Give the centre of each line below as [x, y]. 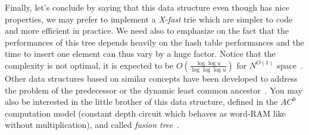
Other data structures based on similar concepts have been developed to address [151, 78]
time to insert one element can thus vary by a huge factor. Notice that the [140, 54]
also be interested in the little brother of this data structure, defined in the [141, 102]
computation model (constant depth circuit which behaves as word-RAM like [145, 113]
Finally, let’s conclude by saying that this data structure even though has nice [147, 7]
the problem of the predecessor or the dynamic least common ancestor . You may [154, 90]
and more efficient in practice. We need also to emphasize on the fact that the [147, 30]
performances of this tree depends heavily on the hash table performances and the [154, 42]
